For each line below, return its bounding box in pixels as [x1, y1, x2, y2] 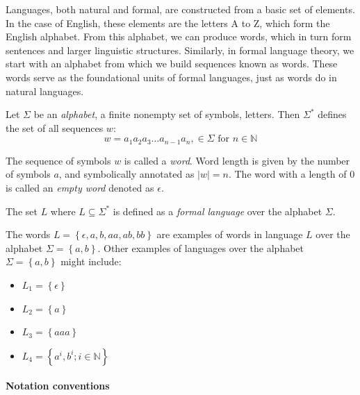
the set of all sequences [6, 120, 104, 135]
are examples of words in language [156, 227, 303, 242]
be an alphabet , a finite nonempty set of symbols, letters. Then [33, 107, 300, 121]
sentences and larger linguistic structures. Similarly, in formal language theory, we [6, 42, 354, 57]
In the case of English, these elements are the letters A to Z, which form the [6, 15, 330, 30]
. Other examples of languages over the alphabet [97, 240, 304, 255]
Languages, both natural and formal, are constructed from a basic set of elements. [6, 2, 355, 16]
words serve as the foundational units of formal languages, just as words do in [6, 69, 337, 84]
